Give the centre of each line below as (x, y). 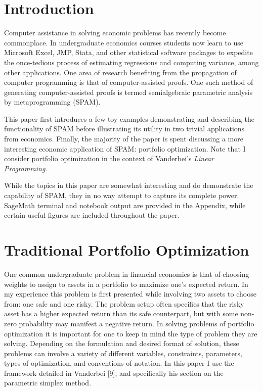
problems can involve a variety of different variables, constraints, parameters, (123, 353)
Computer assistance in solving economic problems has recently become (115, 33)
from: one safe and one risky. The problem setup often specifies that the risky (124, 303)
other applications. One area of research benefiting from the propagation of (120, 72)
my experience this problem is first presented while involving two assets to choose (130, 294)
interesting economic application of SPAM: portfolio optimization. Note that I (125, 148)
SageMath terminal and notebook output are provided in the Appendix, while (125, 205)
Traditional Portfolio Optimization (127, 250)
